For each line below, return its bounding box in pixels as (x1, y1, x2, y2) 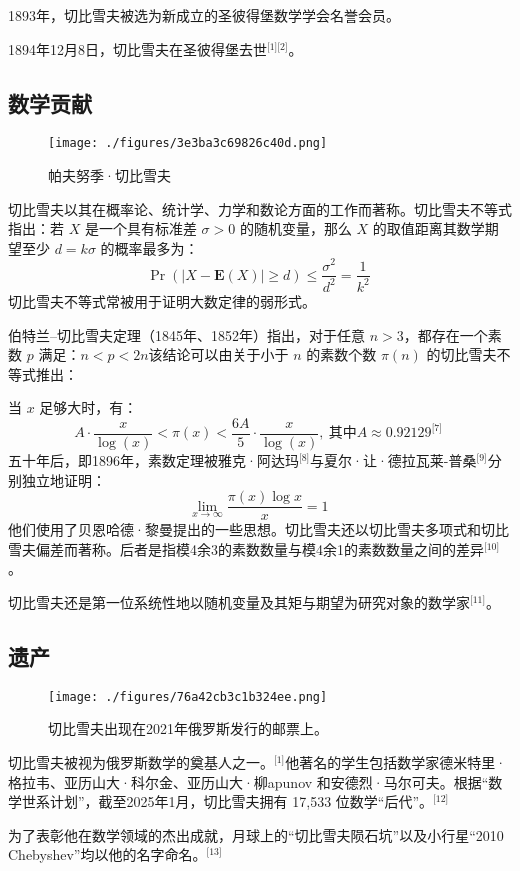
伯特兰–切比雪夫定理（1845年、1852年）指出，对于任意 (8, 324, 365, 345)
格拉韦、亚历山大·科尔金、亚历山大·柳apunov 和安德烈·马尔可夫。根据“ (8, 771, 489, 792)
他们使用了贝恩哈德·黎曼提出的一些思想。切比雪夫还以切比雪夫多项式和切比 (8, 519, 509, 540)
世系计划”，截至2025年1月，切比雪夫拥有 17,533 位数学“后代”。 (21, 791, 434, 812)
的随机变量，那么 (239, 218, 352, 239)
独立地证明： (21, 469, 106, 490)
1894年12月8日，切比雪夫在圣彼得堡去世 (8, 38, 267, 59)
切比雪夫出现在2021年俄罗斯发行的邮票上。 (48, 718, 328, 739)
